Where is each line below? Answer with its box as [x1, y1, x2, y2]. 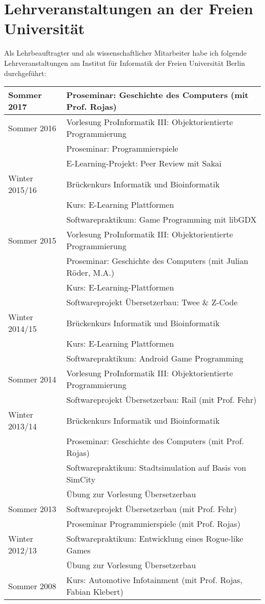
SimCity [66, 473, 96, 486]
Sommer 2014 [8, 373, 57, 385]
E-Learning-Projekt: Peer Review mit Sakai [66, 157, 222, 170]
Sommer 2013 [8, 503, 57, 515]
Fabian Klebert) [66, 586, 124, 598]
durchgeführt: [4, 67, 46, 78]
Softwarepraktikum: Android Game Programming [66, 352, 244, 365]
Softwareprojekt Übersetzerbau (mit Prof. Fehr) [66, 503, 237, 515]
